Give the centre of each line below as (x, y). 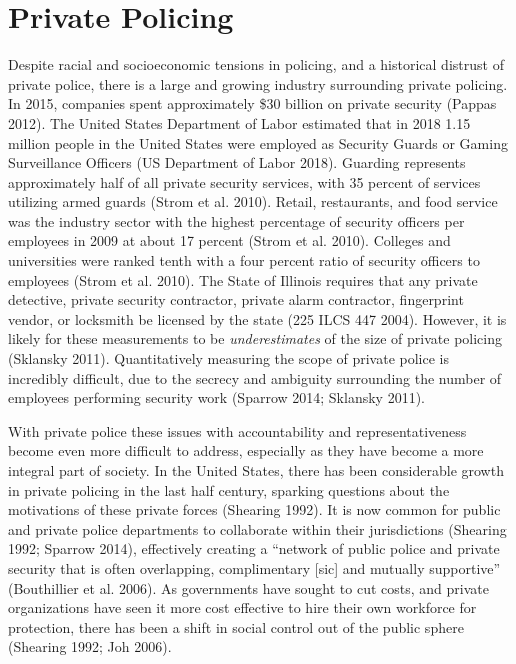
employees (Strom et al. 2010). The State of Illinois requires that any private (243, 279)
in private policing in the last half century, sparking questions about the (229, 489)
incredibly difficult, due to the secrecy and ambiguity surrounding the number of (255, 377)
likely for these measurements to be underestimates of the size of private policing (255, 338)
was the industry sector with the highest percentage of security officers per (236, 220)
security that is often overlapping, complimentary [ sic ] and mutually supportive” (254, 567)
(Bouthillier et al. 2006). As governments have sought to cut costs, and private (248, 587)
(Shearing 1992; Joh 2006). (90, 646)
